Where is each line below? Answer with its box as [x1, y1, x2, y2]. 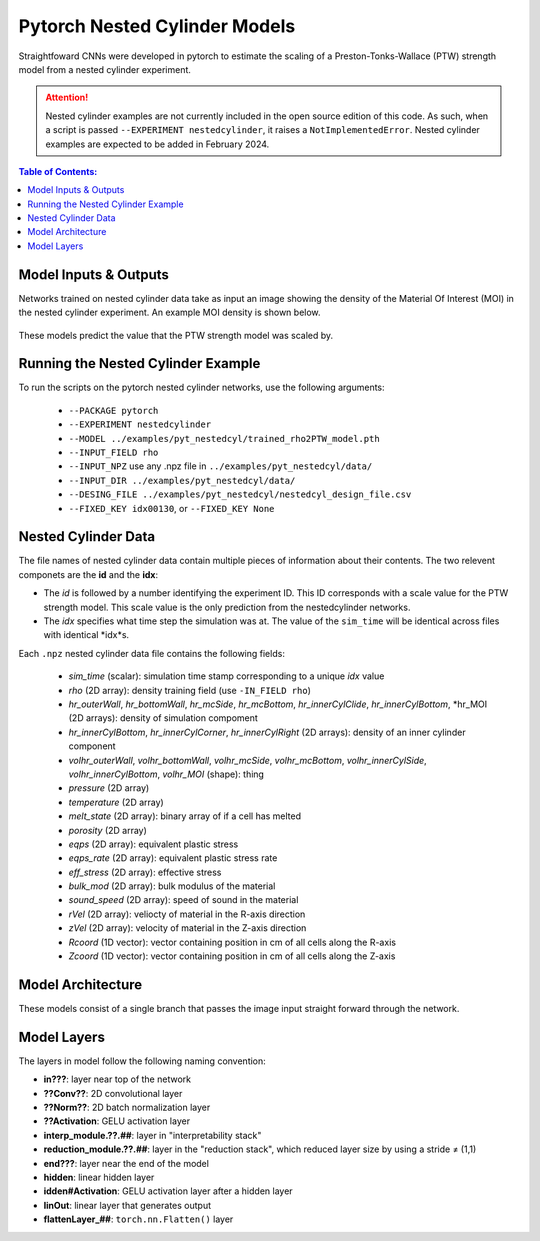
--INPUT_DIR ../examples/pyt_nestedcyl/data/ [68, 475, 296, 486]
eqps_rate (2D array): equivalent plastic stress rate [68, 852, 278, 864]
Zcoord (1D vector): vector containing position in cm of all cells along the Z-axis [68, 950, 396, 962]
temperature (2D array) [68, 796, 164, 808]
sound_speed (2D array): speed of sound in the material [68, 894, 299, 906]
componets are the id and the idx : [18, 568, 159, 580]
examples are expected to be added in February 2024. [45, 138, 270, 150]
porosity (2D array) [68, 824, 147, 836]
